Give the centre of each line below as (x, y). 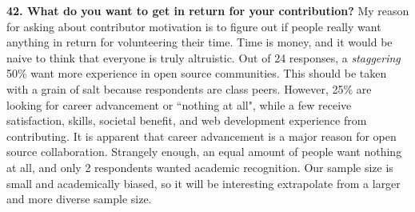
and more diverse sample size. (79, 199)
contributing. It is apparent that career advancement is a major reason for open (202, 136)
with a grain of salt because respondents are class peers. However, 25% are (189, 88)
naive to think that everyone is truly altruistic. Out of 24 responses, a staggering (204, 57)
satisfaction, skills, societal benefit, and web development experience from (187, 120)
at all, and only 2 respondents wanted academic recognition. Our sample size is (200, 167)
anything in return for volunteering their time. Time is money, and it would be (200, 42)
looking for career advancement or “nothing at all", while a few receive (179, 104)
